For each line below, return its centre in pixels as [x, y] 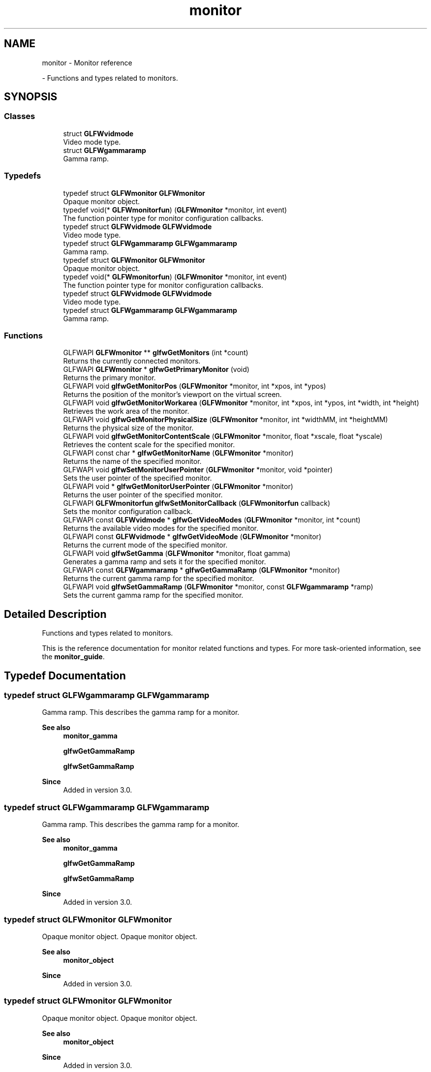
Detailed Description [55, 614]
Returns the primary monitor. [109, 378]
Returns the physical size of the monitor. [128, 428]
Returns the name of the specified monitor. [132, 461]
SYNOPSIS [31, 97]
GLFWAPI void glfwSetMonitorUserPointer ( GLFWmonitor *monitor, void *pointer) [198, 470]
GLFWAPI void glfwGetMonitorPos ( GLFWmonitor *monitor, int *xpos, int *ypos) [195, 386]
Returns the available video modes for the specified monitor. [161, 528]
